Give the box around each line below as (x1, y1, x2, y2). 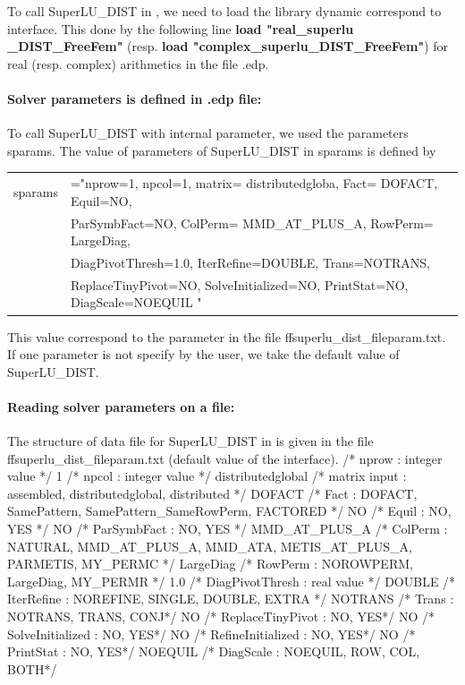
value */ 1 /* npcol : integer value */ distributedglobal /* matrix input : (7, 467, 407, 485)
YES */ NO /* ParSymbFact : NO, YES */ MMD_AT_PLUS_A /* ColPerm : (7, 519, 448, 538)
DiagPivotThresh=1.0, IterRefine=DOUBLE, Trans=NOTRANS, (70, 253, 431, 271)
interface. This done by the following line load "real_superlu (7, 19, 354, 38)
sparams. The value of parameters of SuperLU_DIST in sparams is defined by (7, 141, 436, 159)
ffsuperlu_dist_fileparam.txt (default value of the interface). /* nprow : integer (7, 449, 443, 467)
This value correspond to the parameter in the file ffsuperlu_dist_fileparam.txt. (7, 327, 446, 346)
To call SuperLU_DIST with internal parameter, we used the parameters (7, 124, 409, 142)
